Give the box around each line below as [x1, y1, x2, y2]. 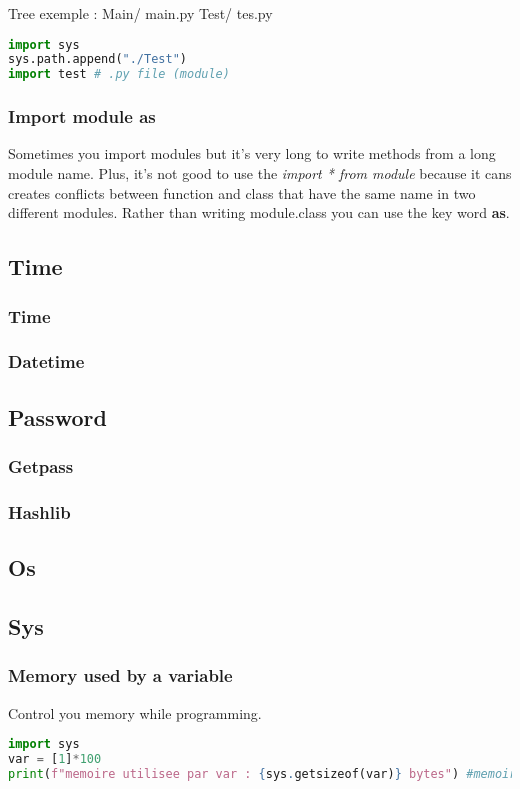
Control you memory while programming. [8, 702, 262, 723]
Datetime [8, 349, 85, 374]
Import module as [8, 104, 156, 129]
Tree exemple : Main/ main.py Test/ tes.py [8, 3, 273, 23]
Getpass [8, 453, 74, 478]
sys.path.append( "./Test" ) [8, 52, 187, 67]
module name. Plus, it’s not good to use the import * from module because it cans [8, 163, 512, 184]
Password [8, 401, 107, 432]
